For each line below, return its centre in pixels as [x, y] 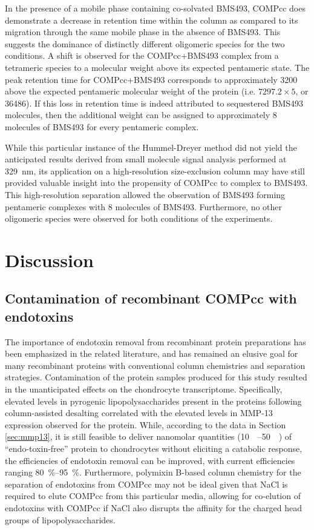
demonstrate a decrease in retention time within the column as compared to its [152, 20]
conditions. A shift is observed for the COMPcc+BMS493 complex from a [142, 55]
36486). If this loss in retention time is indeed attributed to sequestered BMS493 [154, 103]
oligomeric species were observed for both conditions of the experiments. [139, 218]
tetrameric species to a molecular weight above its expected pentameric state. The [157, 67]
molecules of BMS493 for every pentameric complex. [102, 126]
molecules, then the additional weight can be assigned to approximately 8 [141, 115]
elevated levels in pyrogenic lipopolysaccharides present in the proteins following [153, 401]
